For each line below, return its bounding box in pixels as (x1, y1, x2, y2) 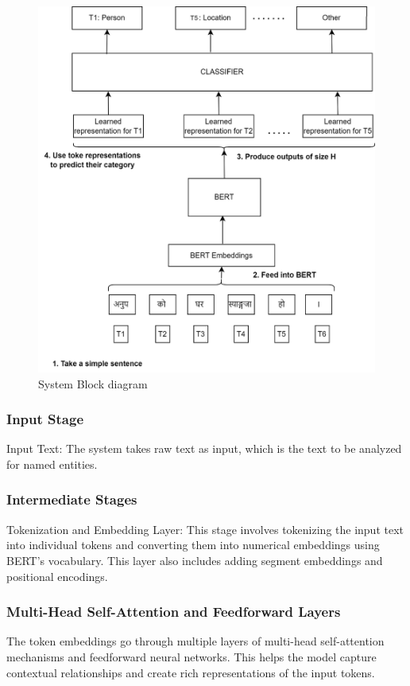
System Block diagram (38, 375, 148, 392)
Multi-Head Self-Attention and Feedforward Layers (6, 602, 341, 622)
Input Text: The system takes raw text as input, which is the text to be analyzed (6, 440, 402, 457)
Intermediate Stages (6, 489, 137, 509)
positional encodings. (6, 567, 108, 584)
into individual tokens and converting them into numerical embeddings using (6, 536, 380, 553)
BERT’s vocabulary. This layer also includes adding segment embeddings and (6, 552, 383, 568)
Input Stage (6, 409, 84, 429)
